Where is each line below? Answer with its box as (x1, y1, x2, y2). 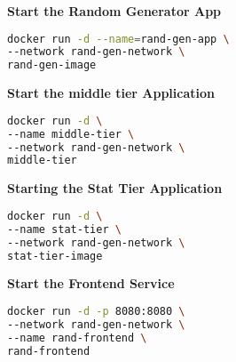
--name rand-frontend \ (7, 331, 147, 344)
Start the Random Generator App (7, 2, 222, 20)
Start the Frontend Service (7, 274, 175, 293)
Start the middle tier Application (7, 84, 215, 102)
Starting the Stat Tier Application (7, 179, 223, 197)
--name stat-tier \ (7, 222, 122, 236)
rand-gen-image (7, 59, 97, 72)
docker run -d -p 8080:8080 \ (7, 305, 185, 318)
